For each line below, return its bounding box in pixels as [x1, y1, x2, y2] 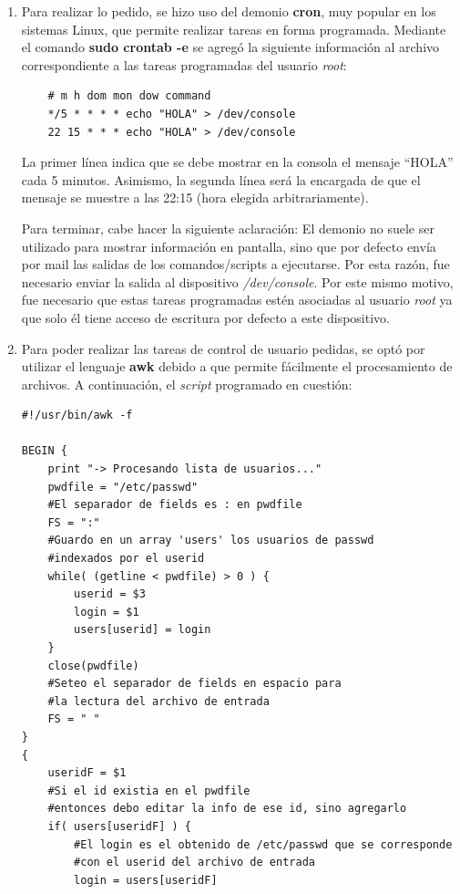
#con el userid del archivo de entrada [74, 856, 315, 869]
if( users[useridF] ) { [47, 819, 191, 833]
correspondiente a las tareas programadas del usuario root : [21, 55, 347, 74]
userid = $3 [74, 587, 146, 601]
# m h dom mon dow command [47, 89, 211, 103]
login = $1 [74, 605, 139, 619]
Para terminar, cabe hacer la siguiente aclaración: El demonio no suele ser [21, 218, 434, 237]
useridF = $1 [47, 766, 127, 780]
